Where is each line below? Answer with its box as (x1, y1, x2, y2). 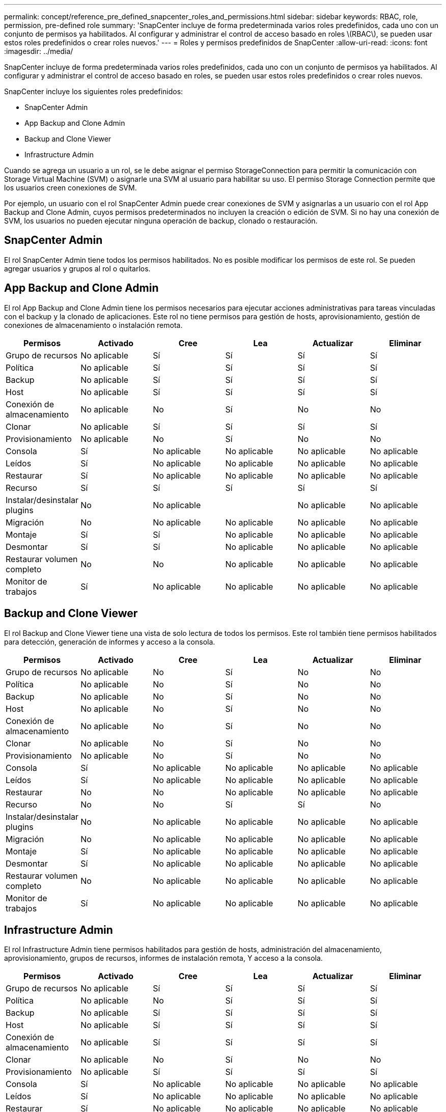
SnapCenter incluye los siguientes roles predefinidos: (4, 87, 183, 96)
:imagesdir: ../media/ (4, 47, 73, 55)
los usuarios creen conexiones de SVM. (4, 183, 137, 192)
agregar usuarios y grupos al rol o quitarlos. (4, 264, 151, 273)
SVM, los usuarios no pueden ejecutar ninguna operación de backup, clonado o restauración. (4, 216, 318, 225)
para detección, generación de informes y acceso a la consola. (4, 637, 215, 646)
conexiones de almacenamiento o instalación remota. (4, 320, 183, 329)
